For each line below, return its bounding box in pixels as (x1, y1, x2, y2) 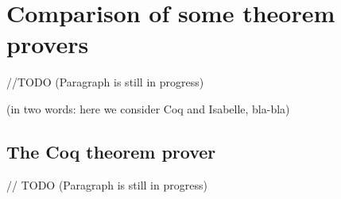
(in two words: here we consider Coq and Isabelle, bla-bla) (6, 100, 290, 117)
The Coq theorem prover (6, 139, 216, 163)
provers (6, 28, 89, 60)
